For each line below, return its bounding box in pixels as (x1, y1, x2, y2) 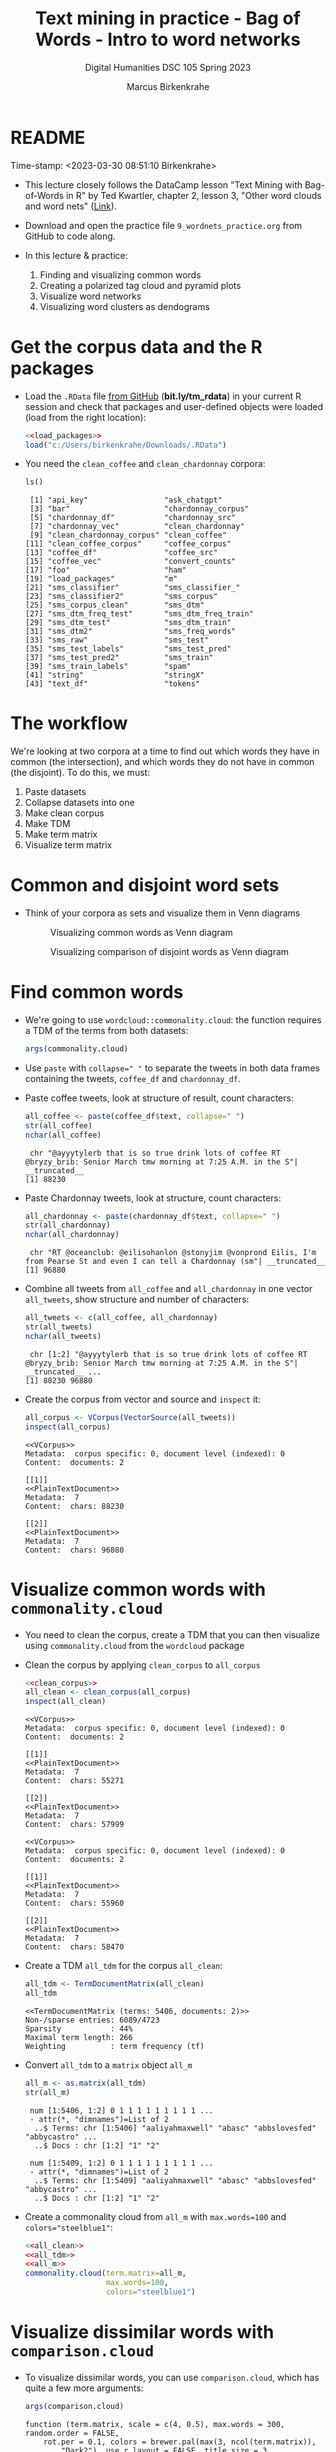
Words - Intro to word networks (35, 28, 301, 51)
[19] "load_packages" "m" (24, 574, 178, 584)
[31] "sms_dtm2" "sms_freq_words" (24, 627, 237, 637)
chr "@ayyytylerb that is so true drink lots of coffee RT (29, 1148, 281, 1158)
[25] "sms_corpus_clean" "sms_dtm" (24, 600, 205, 611)
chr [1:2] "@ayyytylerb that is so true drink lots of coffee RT (29, 1349, 308, 1359)
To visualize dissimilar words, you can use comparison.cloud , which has (24, 2371, 320, 2383)
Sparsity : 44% (24, 2023, 133, 2034)
